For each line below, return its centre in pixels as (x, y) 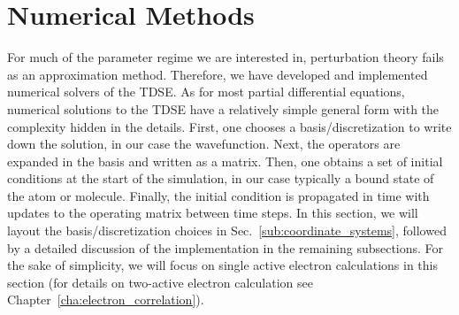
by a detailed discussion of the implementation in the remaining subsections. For (226, 247)
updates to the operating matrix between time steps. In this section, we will (213, 213)
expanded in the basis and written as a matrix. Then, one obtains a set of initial (225, 161)
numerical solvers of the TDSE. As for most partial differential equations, (206, 92)
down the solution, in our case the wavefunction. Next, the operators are (204, 144)
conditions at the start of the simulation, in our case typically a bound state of (221, 178)
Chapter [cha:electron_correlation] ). (106, 300)
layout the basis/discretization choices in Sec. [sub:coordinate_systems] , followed (227, 230)
